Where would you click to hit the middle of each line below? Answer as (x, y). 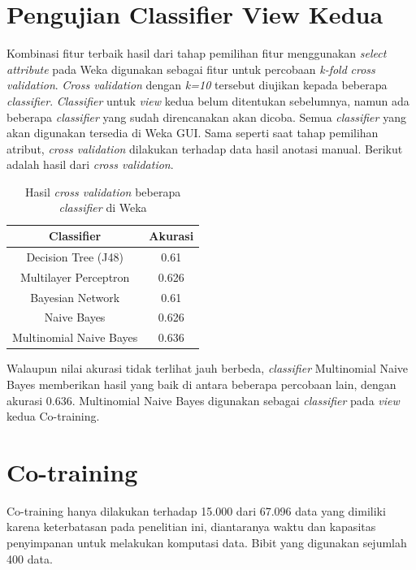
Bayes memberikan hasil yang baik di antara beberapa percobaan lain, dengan (201, 384)
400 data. (30, 558)
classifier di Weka (103, 207)
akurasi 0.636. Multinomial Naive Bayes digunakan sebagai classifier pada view (203, 400)
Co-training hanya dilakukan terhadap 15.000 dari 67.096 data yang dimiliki (196, 510)
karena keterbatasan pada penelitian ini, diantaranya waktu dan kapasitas (191, 527)
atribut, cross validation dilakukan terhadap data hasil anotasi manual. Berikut (205, 148)
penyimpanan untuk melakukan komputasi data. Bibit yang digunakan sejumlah (207, 543)
